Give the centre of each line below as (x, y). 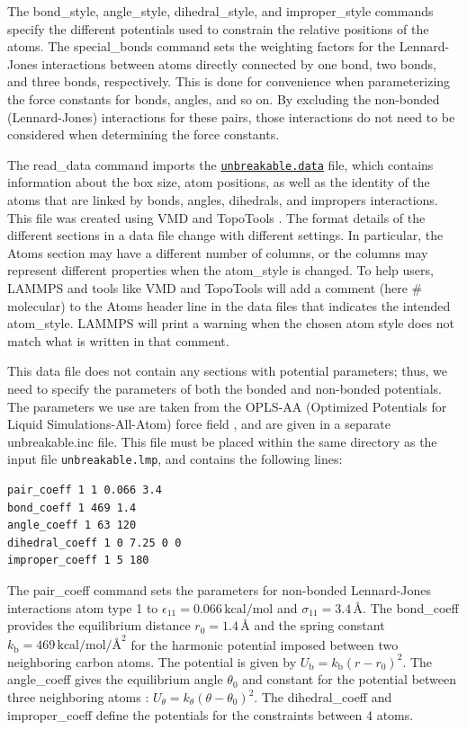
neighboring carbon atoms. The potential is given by (152, 661)
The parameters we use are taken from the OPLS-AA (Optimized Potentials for (227, 406)
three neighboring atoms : (78, 697)
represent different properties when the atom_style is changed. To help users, (220, 270)
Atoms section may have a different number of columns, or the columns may (218, 252)
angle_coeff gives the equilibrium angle (115, 679)
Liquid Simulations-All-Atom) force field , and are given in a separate (199, 424)
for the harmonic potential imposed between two (265, 644)
